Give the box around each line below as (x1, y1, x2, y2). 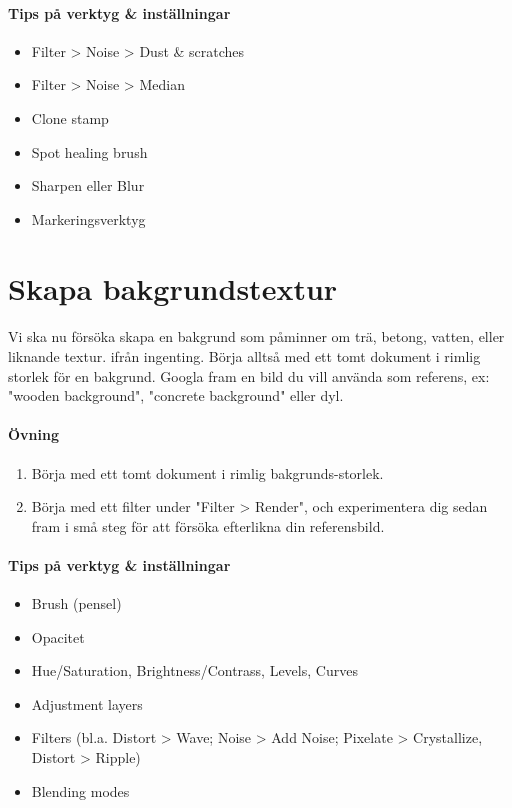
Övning (8, 424, 60, 445)
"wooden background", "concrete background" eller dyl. (8, 385, 344, 406)
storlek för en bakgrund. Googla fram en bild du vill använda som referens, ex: (8, 365, 490, 386)
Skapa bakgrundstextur (8, 267, 338, 308)
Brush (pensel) (31, 593, 122, 614)
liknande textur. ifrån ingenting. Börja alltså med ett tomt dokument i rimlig (8, 345, 481, 366)
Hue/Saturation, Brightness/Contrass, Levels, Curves (31, 660, 358, 681)
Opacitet (31, 626, 85, 647)
